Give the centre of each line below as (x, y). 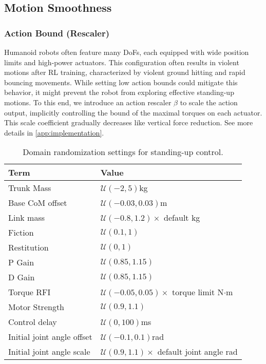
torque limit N (198, 292)
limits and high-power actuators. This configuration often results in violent (122, 62)
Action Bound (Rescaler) (57, 33)
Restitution (28, 247)
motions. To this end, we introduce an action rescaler (88, 102)
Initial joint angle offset (50, 337)
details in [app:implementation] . (54, 132)
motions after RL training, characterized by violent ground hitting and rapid (125, 72)
